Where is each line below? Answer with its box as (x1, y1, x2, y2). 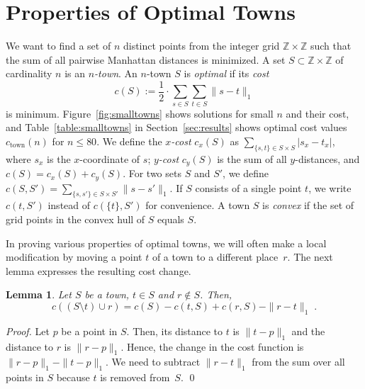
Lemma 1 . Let (6, 287, 72, 302)
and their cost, (286, 106, 349, 120)
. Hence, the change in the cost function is (120, 339, 304, 354)
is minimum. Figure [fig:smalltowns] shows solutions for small (6, 106, 274, 120)
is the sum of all (217, 151, 287, 166)
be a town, (84, 287, 130, 302)
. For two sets (123, 166, 181, 181)
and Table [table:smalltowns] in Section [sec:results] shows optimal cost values (6, 120, 347, 135)
